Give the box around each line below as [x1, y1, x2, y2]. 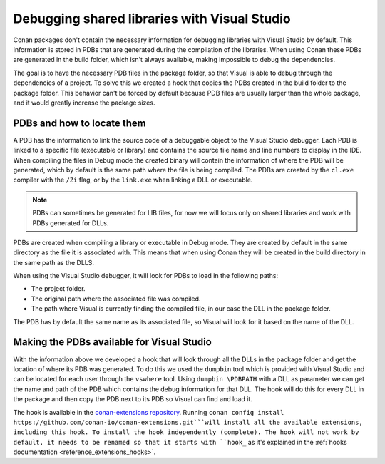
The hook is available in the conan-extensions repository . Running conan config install [13, 408, 284, 416]
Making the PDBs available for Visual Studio [13, 336, 212, 349]
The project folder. [31, 284, 86, 293]
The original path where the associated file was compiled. [31, 294, 201, 303]
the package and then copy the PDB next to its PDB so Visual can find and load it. [13, 395, 252, 403]
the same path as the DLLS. [13, 258, 95, 267]
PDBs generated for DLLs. [32, 218, 109, 227]
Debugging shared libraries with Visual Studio [13, 11, 292, 26]
